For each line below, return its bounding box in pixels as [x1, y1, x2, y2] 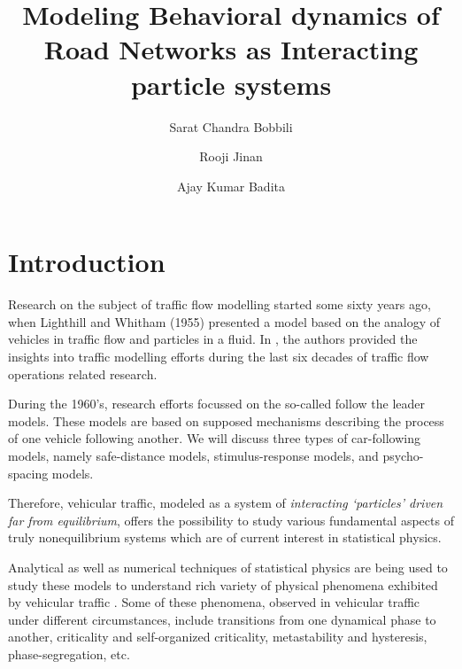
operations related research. [8, 364, 158, 383]
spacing [8, 463, 49, 482]
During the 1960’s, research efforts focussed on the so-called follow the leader [8, 394, 425, 413]
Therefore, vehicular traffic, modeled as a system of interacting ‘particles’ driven [8, 494, 443, 512]
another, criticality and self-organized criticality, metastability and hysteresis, [8, 627, 427, 646]
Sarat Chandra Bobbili [169, 117, 293, 136]
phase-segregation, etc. [8, 644, 130, 663]
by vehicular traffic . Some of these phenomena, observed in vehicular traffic [8, 593, 420, 611]
